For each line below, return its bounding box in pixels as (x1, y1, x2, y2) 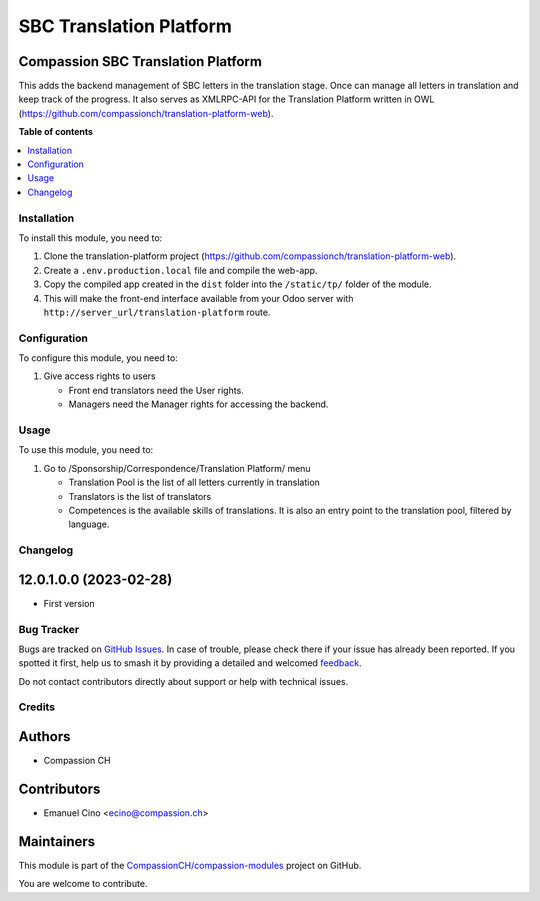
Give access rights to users (43, 370, 156, 382)
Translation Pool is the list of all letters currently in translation (68, 476, 320, 489)
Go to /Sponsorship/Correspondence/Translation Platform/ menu (43, 462, 311, 474)
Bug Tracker (18, 622, 80, 636)
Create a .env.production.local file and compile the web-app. (43, 264, 318, 276)
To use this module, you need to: (18, 444, 154, 456)
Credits (18, 700, 55, 714)
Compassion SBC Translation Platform (18, 53, 262, 70)
